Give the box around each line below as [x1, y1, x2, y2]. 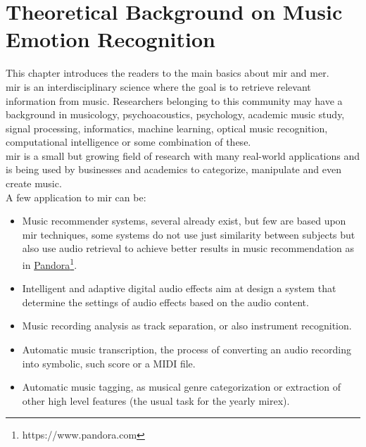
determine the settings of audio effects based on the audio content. [22, 294, 309, 309]
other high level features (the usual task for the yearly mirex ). [22, 393, 290, 408]
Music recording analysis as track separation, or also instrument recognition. [22, 318, 352, 333]
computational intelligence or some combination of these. [6, 134, 251, 149]
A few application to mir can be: [6, 189, 146, 204]
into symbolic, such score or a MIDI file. [22, 355, 196, 370]
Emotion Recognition [6, 25, 215, 53]
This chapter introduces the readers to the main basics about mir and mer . [6, 65, 329, 80]
